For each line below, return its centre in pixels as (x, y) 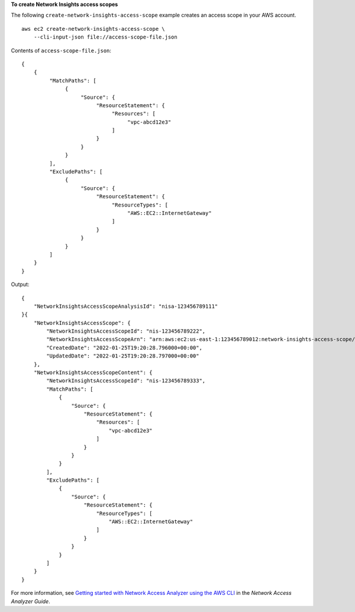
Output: (20, 285)
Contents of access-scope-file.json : (61, 50)
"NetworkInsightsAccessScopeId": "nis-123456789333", (126, 381)
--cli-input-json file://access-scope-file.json (105, 37)
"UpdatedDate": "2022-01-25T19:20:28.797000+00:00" (123, 356)
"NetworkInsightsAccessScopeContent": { (93, 373)
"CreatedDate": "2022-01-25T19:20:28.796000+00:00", (124, 347)
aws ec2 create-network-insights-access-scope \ (93, 29)
